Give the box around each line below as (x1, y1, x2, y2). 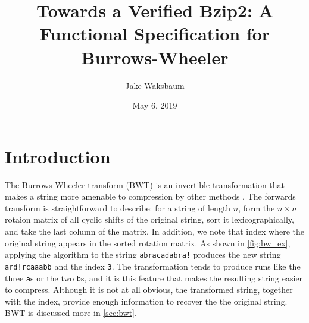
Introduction (5, 144, 111, 168)
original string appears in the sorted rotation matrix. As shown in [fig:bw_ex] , (5, 236, 291, 249)
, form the (238, 201, 275, 214)
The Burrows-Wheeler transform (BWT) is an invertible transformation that (5, 178, 285, 191)
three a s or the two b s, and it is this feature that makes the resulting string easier (5, 271, 303, 284)
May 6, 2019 (132, 99, 177, 112)
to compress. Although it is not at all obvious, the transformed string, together (5, 283, 293, 296)
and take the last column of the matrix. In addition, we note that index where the (5, 225, 304, 237)
